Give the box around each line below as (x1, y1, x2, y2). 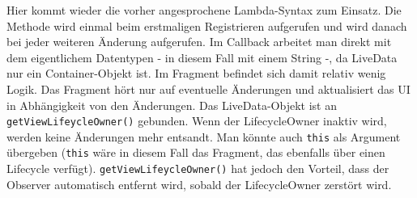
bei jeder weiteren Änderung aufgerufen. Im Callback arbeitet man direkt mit (6, 33, 392, 50)
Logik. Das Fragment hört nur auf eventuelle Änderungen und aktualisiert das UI (6, 80, 411, 97)
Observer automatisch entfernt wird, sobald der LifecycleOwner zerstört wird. (6, 175, 392, 192)
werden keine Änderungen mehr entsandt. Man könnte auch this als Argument (6, 128, 401, 145)
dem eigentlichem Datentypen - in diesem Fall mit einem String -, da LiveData (6, 48, 398, 65)
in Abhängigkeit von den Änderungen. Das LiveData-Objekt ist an (6, 96, 337, 113)
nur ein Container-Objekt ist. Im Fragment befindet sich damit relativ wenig (6, 65, 386, 82)
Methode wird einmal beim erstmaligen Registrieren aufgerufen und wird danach (6, 17, 407, 34)
